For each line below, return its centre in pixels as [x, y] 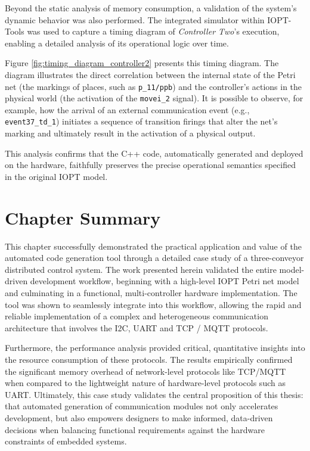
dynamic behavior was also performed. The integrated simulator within [135, 19]
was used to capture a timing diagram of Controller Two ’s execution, [153, 31]
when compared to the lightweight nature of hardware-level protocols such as [145, 383]
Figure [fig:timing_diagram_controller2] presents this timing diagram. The [142, 63]
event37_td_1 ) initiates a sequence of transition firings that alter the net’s [141, 121]
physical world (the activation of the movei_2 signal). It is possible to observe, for [154, 98]
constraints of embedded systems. [66, 441]
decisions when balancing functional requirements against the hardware [135, 429]
